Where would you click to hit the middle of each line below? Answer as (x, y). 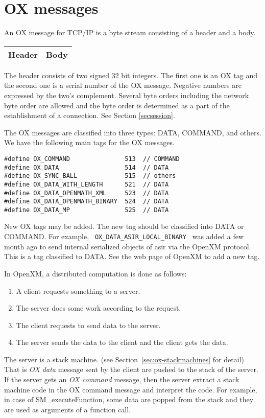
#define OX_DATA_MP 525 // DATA (87, 210)
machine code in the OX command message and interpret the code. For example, (131, 389)
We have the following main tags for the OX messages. (89, 142)
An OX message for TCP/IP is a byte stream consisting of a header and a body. (130, 32)
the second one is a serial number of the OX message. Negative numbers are (123, 85)
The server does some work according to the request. (99, 308)
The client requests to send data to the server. (88, 325)
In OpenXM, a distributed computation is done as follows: (95, 273)
